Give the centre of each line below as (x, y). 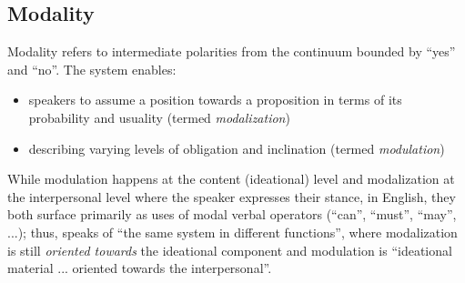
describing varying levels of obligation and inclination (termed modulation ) (237, 148)
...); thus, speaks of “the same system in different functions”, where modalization (232, 232)
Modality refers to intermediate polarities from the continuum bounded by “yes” (232, 51)
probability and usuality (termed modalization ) (159, 117)
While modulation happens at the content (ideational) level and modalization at (231, 179)
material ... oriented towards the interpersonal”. (140, 268)
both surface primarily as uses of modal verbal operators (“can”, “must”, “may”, (232, 214)
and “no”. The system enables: (92, 69)
